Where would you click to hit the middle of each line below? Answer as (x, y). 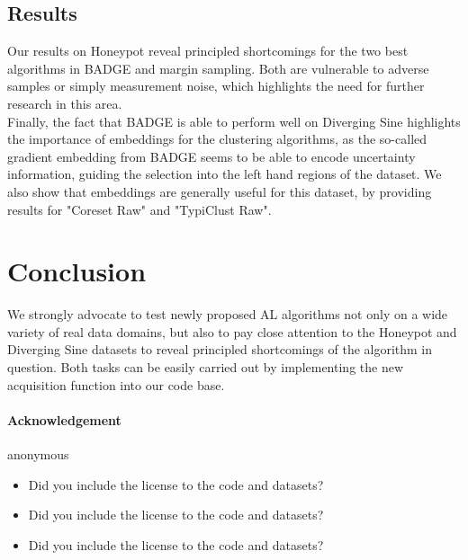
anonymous (38, 454)
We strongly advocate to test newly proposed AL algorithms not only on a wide (228, 314)
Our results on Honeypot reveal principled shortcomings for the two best (208, 51)
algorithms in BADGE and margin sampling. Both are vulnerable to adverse (218, 68)
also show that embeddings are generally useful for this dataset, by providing (220, 191)
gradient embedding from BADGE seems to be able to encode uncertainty (211, 156)
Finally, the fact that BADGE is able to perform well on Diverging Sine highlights (234, 121)
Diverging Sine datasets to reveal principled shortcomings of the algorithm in (220, 349)
